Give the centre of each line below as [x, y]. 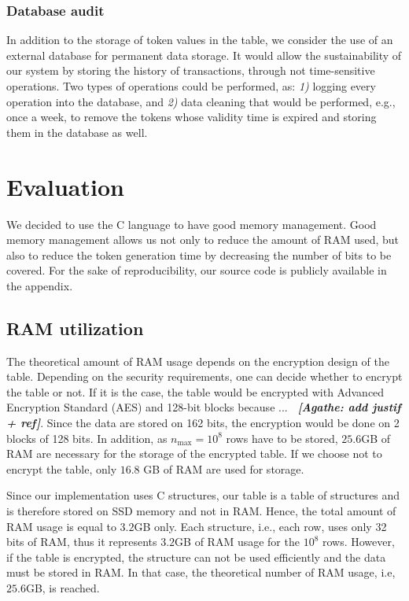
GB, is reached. [63, 587]
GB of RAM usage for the [237, 542]
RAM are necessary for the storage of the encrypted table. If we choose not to [194, 454]
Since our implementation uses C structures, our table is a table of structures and [203, 495]
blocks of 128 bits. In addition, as [87, 438]
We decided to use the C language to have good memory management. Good [192, 224]
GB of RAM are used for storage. [224, 468]
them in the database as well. [77, 132]
